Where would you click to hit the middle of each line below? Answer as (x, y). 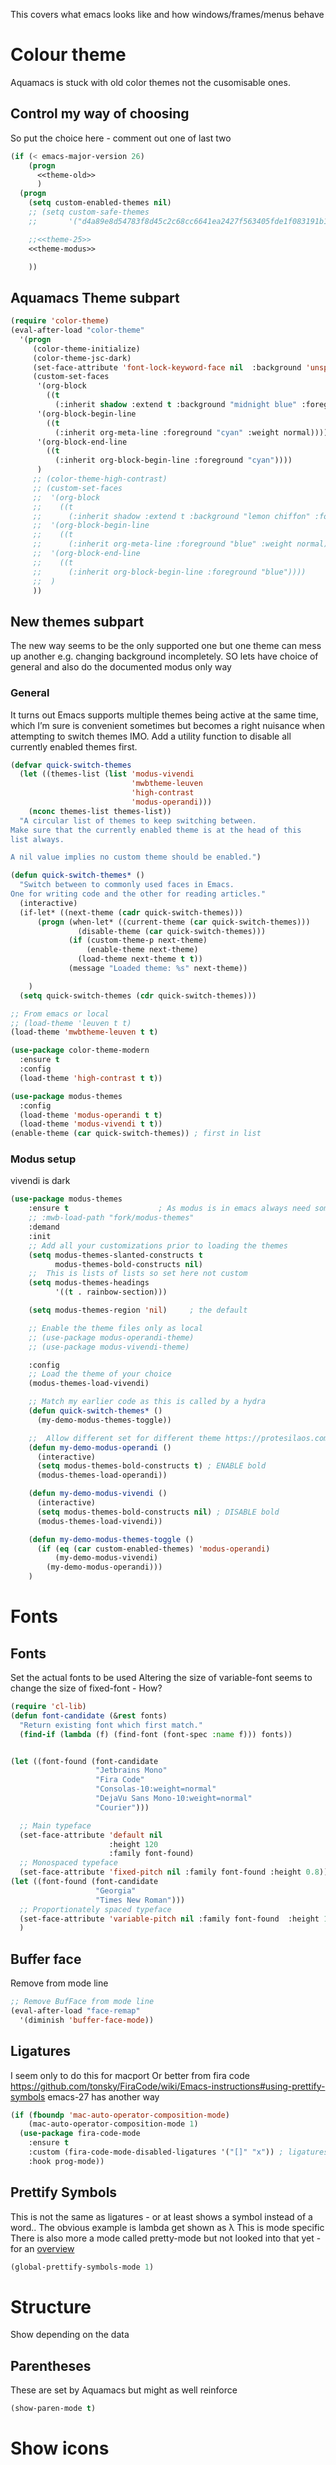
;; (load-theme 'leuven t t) (71, 1023)
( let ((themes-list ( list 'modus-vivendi (107, 774)
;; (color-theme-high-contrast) (100, 479)
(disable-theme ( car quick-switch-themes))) (172, 931)
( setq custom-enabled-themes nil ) (100, 203)
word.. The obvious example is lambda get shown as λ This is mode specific (167, 2227)
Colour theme (68, 55)
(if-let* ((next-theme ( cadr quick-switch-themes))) (131, 912)
